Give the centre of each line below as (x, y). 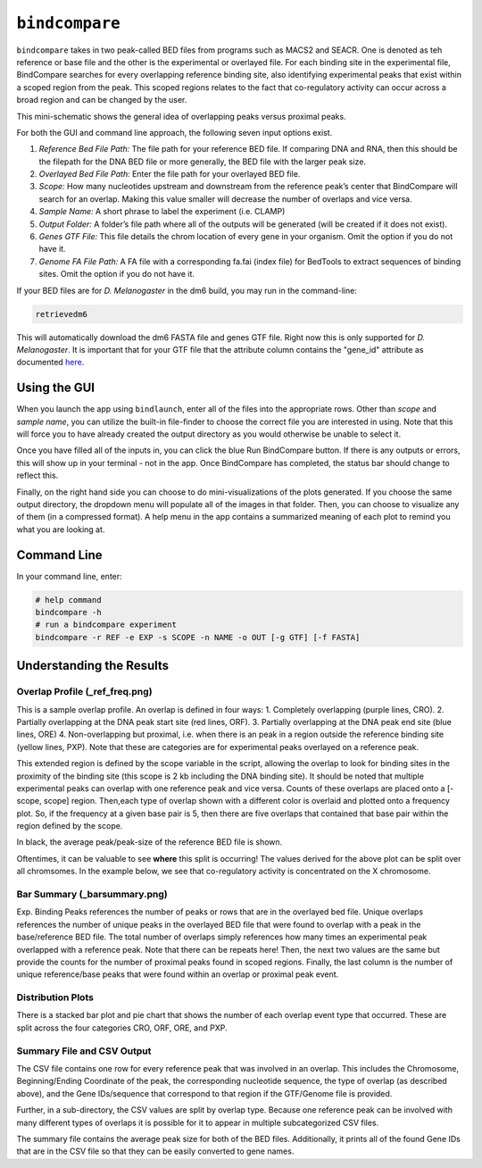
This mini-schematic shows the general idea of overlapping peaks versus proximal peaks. (182, 116)
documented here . (50, 363)
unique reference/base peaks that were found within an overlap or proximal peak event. (178, 974)
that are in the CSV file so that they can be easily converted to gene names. (155, 1151)
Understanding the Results (93, 666)
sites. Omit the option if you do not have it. (117, 274)
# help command (68, 600)
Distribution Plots (55, 997)
